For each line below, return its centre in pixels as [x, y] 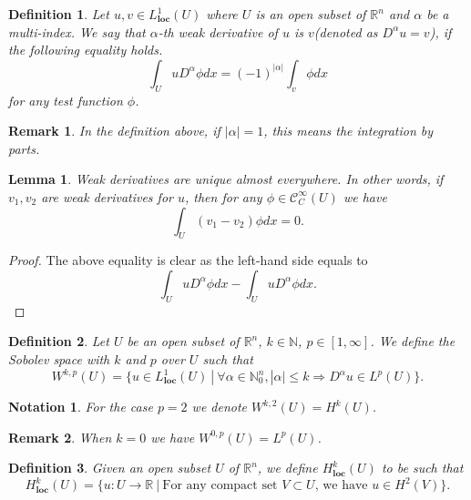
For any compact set [220, 486]
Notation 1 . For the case [81, 407]
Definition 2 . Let [59, 341]
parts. [24, 148]
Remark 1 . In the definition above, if [114, 131]
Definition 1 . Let [59, 14]
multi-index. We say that [77, 31]
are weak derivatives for [107, 196]
